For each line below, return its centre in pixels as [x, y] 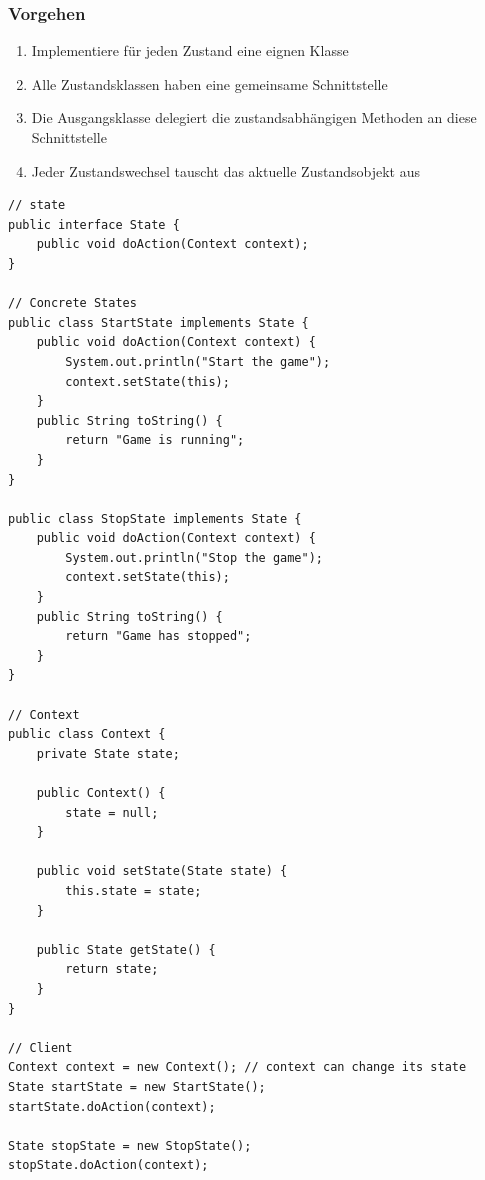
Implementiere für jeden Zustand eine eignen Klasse [190, 50]
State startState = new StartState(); [137, 1086]
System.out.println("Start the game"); [198, 361]
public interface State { [94, 224]
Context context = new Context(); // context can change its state [237, 1067]
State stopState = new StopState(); [130, 1145]
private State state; [108, 753]
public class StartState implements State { [158, 322]
